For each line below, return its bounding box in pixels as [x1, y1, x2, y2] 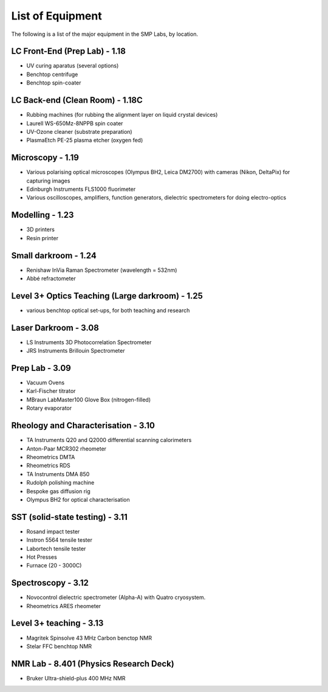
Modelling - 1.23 [11, 210, 74, 220]
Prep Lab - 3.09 [11, 363, 71, 373]
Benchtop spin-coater [26, 79, 81, 86]
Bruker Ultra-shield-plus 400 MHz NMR [26, 674, 126, 682]
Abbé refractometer [26, 274, 76, 282]
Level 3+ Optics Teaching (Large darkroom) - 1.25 [11, 291, 203, 301]
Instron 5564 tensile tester [26, 536, 92, 544]
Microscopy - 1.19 [11, 153, 79, 163]
